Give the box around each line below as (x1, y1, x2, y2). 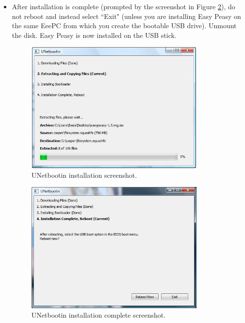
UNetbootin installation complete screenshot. (31, 310, 166, 320)
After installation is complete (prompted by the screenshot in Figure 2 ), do (12, 1, 235, 11)
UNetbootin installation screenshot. (31, 170, 137, 180)
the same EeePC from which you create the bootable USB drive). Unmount (12, 20, 237, 31)
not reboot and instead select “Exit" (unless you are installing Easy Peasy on (12, 11, 241, 21)
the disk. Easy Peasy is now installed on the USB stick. (12, 30, 177, 40)
